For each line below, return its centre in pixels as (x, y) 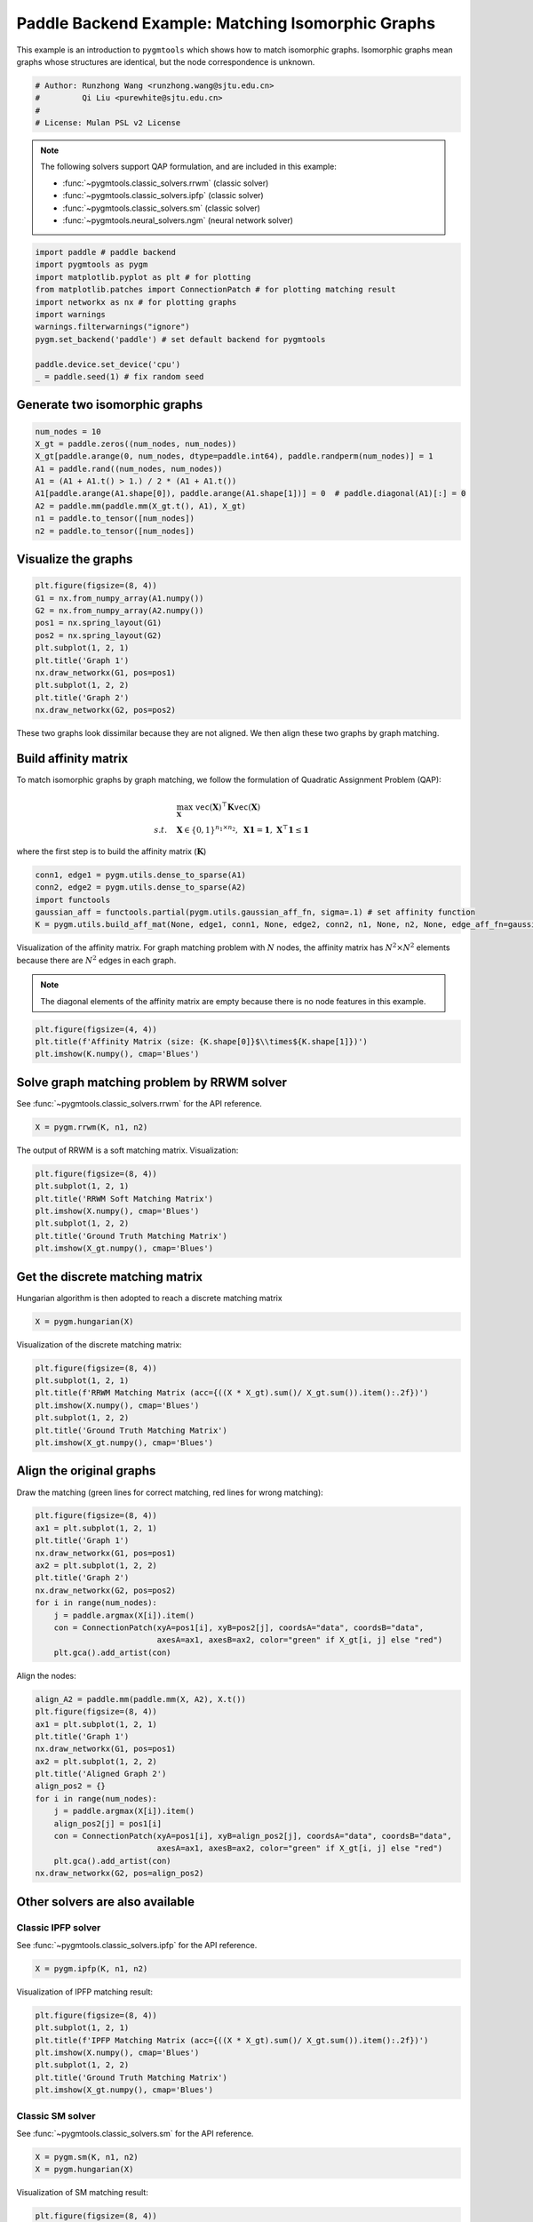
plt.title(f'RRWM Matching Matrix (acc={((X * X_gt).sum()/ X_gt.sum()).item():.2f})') (232, 1393)
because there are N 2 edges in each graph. (96, 959)
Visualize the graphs (75, 559)
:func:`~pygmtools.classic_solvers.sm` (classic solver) (162, 208)
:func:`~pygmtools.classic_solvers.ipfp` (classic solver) (163, 196)
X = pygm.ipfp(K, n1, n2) (91, 1968)
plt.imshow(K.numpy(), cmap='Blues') (117, 1054)
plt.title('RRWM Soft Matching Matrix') (124, 1199)
